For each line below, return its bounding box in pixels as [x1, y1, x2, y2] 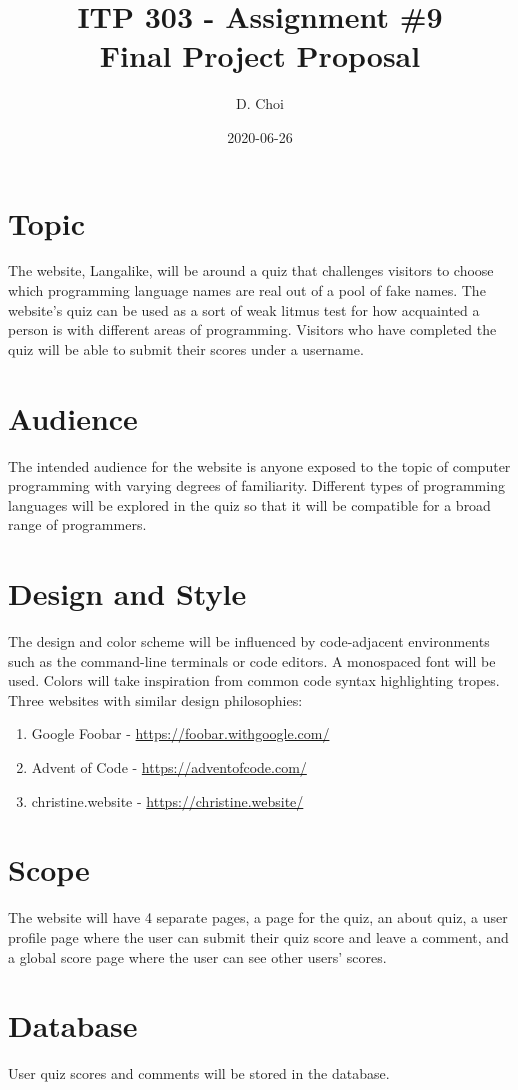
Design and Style [8, 573, 247, 614]
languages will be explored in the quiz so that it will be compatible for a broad [8, 494, 491, 515]
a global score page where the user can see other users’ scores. [8, 946, 387, 967]
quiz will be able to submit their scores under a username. [8, 338, 364, 359]
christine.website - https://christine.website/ [31, 790, 304, 811]
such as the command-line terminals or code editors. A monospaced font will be [8, 650, 496, 671]
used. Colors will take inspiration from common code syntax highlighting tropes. [8, 670, 500, 691]
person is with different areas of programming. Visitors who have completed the [8, 319, 497, 340]
